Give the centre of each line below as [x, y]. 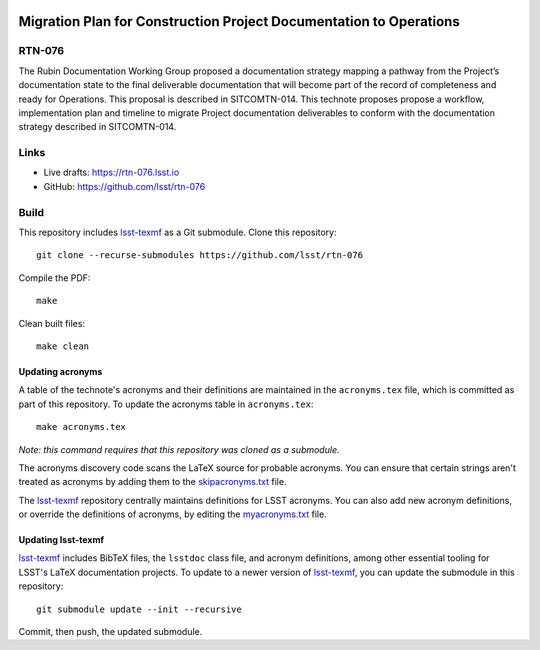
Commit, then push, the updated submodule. [110, 632]
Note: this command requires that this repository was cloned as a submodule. [179, 449]
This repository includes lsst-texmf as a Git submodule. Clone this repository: [177, 232]
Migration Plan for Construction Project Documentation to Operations [239, 21]
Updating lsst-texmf [61, 540]
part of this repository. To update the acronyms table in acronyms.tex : [166, 404]
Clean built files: [51, 323]
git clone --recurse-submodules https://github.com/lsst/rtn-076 [200, 255]
